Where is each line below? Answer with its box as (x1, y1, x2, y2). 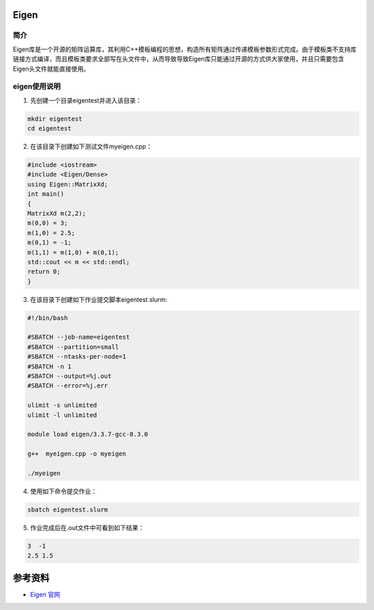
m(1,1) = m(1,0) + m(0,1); (27, 248, 119, 256)
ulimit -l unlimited (27, 411, 97, 419)
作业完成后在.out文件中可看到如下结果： (30, 523, 145, 532)
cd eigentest (27, 125, 72, 133)
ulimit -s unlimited (27, 401, 97, 409)
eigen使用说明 (12, 82, 61, 92)
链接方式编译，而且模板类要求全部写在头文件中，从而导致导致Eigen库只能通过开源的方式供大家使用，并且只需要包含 (12, 55, 344, 63)
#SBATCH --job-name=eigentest (27, 333, 130, 341)
